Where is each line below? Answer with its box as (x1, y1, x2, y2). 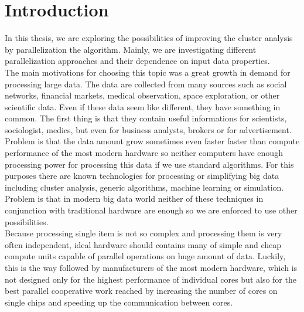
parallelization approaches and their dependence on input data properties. (5, 55, 270, 67)
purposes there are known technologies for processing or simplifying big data (5, 169, 279, 182)
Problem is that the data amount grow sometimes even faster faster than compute (5, 135, 300, 147)
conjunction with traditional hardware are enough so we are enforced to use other (5, 204, 298, 216)
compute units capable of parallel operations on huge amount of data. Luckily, (5, 250, 286, 262)
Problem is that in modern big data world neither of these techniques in (5, 192, 264, 205)
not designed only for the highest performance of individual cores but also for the (5, 273, 296, 285)
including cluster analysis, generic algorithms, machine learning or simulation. (5, 181, 284, 193)
